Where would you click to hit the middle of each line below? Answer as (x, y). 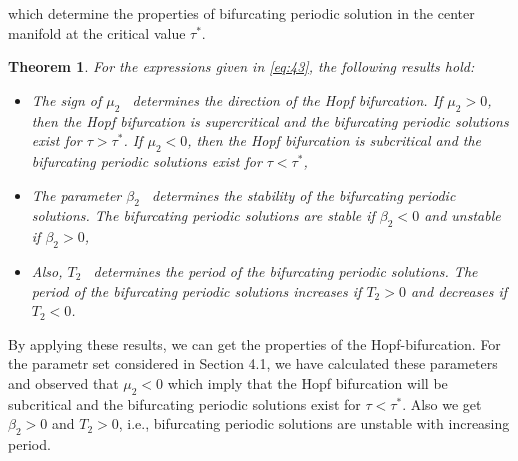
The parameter (76, 194)
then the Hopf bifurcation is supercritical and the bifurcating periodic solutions (270, 120)
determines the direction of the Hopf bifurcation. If (287, 99)
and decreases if (459, 290)
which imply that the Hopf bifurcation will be (307, 382)
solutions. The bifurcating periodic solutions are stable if (203, 215)
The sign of (66, 99)
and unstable (462, 215)
